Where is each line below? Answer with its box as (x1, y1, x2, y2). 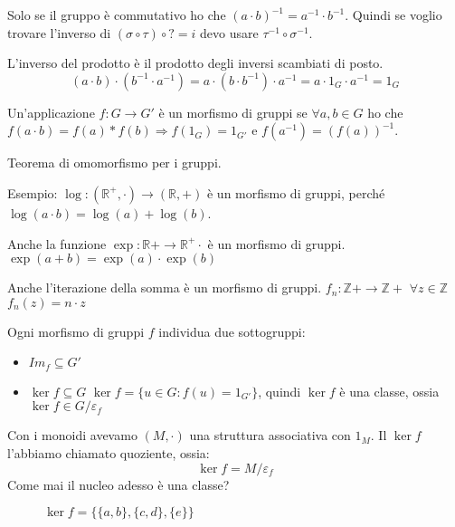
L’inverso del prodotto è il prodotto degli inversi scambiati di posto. (7, 53, 384, 72)
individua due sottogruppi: (158, 321, 306, 340)
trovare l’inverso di (7, 23, 111, 42)
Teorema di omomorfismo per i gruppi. (7, 153, 222, 172)
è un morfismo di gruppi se (158, 102, 308, 121)
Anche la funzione (7, 234, 107, 253)
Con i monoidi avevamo (7, 426, 137, 445)
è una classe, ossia (339, 381, 440, 400)
